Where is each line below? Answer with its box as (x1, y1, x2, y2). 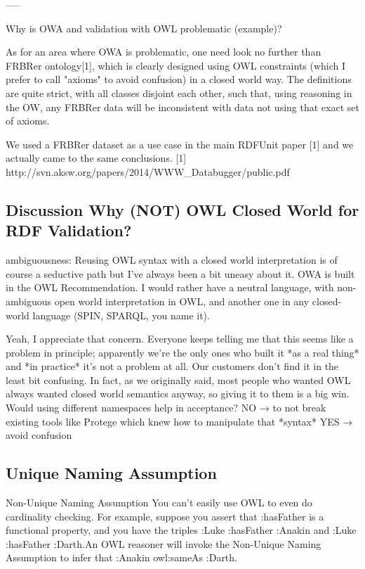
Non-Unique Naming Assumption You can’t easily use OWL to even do (6, 495, 312, 510)
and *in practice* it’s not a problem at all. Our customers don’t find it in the (6, 359, 339, 373)
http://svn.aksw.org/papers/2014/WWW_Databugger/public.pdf (6, 164, 290, 179)
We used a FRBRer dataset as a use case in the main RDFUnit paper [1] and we (6, 136, 354, 151)
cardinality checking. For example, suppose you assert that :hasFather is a (6, 509, 324, 523)
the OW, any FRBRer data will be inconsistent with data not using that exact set (6, 99, 359, 114)
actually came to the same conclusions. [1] (6, 151, 187, 165)
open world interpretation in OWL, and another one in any (54, 293, 310, 308)
